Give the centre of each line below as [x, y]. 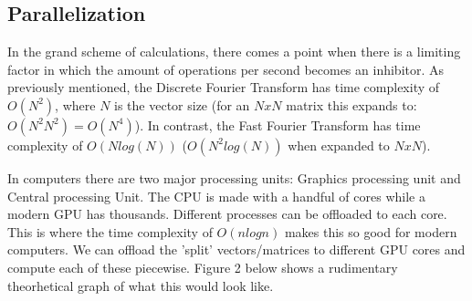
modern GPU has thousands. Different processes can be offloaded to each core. [227, 214]
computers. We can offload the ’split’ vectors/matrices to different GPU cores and [236, 249]
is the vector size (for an [182, 104]
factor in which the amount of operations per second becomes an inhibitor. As [226, 69]
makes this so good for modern [371, 231]
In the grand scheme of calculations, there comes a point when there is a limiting [234, 52]
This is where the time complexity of [110, 231]
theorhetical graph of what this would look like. [141, 285]
